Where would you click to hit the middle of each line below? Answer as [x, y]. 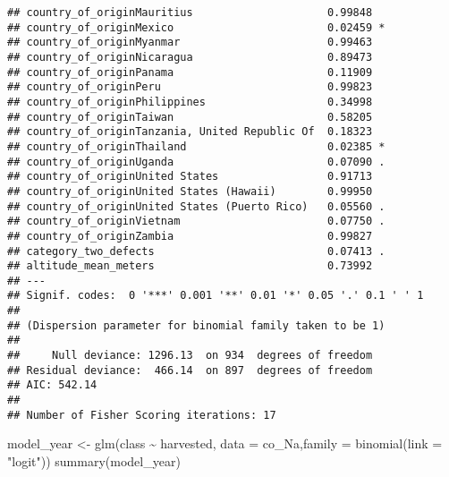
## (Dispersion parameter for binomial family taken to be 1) [196, 325]
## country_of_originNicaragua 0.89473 [190, 57]
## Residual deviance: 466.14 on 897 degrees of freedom [190, 370]
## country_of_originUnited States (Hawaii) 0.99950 [190, 191]
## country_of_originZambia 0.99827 [190, 236]
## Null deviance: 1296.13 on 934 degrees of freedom [190, 356]
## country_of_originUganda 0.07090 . [196, 162]
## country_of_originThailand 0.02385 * [196, 146]
